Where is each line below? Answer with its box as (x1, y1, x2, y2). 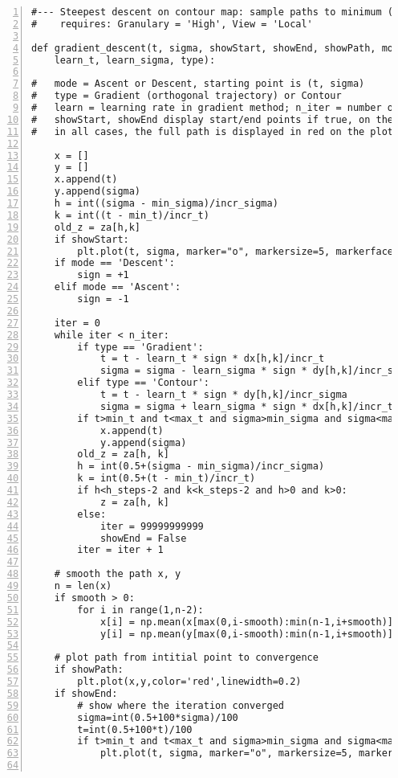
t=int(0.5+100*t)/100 (77, 723, 193, 735)
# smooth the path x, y (54, 568, 181, 580)
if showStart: (54, 233, 129, 245)
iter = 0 (54, 317, 100, 329)
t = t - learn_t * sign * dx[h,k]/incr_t (99, 353, 325, 365)
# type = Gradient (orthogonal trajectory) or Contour (31, 90, 342, 102)
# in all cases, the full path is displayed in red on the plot (31, 125, 394, 137)
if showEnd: (54, 687, 118, 699)
